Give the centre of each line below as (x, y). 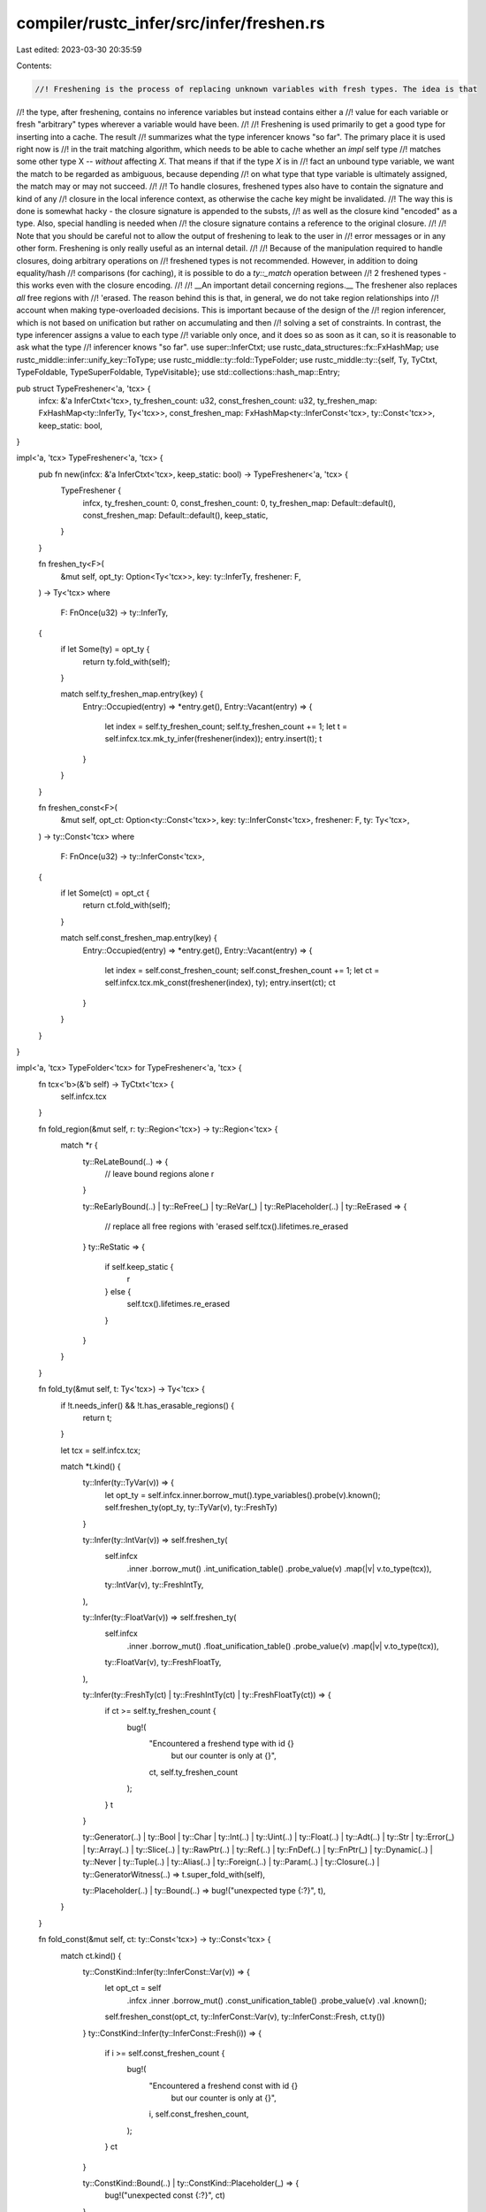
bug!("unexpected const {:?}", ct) (165, 2195)
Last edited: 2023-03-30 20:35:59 (79, 50)
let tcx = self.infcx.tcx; (101, 1450)
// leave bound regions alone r (159, 1174)
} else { (118, 1291)
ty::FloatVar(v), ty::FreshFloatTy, (163, 1663)
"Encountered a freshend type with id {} (222, 1744)
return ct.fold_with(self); (127, 905)
